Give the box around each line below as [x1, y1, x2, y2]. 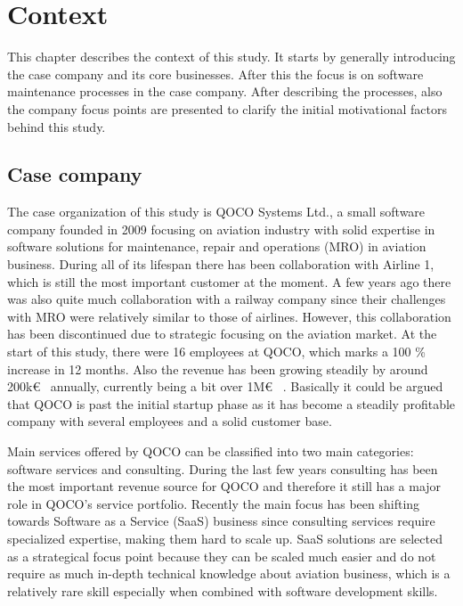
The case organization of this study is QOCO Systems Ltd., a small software [7, 202, 426, 221]
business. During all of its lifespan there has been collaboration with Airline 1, [7, 255, 435, 274]
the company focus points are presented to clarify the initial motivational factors [7, 99, 447, 118]
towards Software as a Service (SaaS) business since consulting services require [7, 512, 435, 530]
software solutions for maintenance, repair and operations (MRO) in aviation [7, 237, 426, 256]
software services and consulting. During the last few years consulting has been [7, 459, 438, 478]
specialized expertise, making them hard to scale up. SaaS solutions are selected [7, 528, 443, 547]
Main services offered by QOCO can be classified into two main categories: [7, 442, 414, 461]
